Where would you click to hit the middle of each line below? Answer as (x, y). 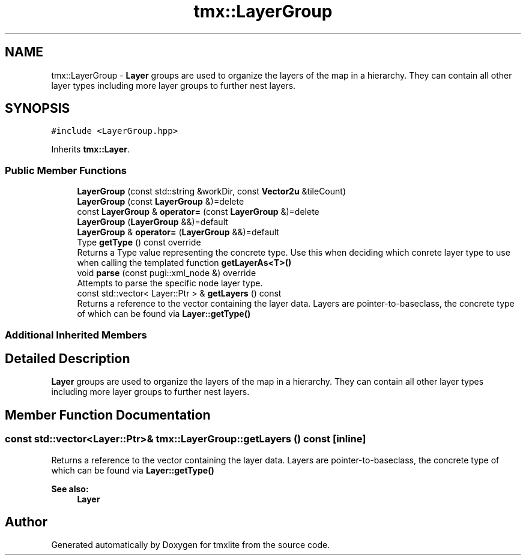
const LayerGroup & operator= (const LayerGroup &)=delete (198, 212)
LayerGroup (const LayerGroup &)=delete (161, 202)
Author (26, 522)
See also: (70, 489)
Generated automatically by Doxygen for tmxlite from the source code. (191, 545)
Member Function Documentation (108, 415)
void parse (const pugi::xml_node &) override (167, 273)
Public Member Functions (66, 170)
